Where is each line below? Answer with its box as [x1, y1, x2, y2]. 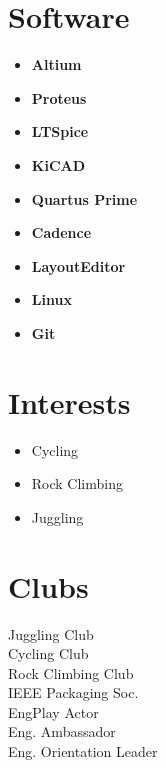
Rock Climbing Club [8, 662, 134, 683]
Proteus [31, 87, 87, 108]
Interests [8, 381, 131, 422]
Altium [31, 54, 82, 75]
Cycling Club [8, 643, 89, 664]
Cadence [31, 222, 92, 243]
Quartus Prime [31, 188, 138, 209]
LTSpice [31, 121, 89, 142]
